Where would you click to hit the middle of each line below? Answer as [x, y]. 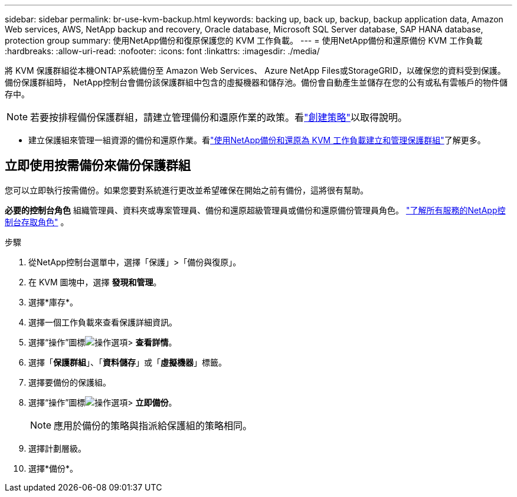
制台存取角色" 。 [37, 222]
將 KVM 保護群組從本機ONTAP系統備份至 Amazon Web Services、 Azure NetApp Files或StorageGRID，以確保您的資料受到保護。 [255, 70]
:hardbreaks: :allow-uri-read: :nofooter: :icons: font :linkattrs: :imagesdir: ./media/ [162, 51]
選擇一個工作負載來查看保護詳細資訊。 [103, 322]
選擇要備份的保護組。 [70, 382]
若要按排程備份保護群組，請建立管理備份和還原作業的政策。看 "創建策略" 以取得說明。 [219, 117]
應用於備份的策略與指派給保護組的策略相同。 [153, 425]
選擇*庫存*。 [53, 302]
